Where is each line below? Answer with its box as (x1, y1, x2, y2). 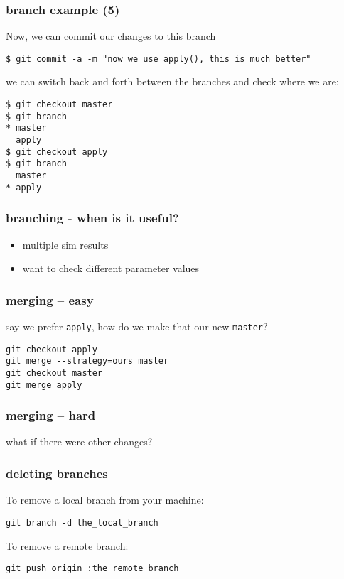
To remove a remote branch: (6, 538, 129, 553)
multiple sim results (22, 237, 109, 251)
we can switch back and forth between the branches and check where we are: (6, 74, 339, 89)
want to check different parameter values (22, 261, 200, 276)
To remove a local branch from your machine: (6, 492, 204, 507)
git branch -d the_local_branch (6, 517, 158, 528)
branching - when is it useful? (6, 209, 179, 227)
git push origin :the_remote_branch (6, 563, 179, 574)
